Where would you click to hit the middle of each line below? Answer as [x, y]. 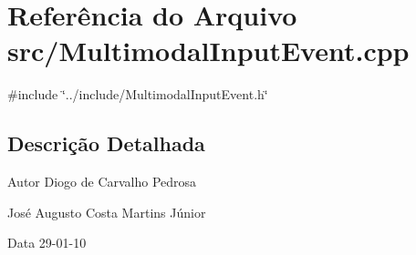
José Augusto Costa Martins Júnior [107, 212]
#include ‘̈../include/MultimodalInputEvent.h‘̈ [138, 94]
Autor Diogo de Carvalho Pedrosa [102, 182]
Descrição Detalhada [106, 143]
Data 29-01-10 [47, 243]
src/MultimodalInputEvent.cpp [208, 51]
